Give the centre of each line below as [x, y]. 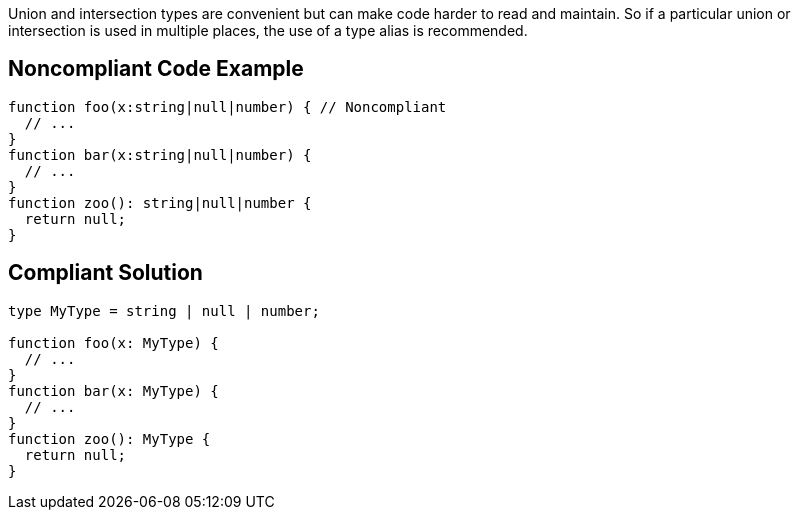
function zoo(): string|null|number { [160, 202]
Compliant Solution [105, 273]
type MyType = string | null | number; [164, 310]
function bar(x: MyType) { [113, 390]
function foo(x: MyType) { [113, 342]
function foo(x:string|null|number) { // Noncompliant [227, 106]
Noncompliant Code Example [156, 69]
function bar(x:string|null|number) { [160, 154]
